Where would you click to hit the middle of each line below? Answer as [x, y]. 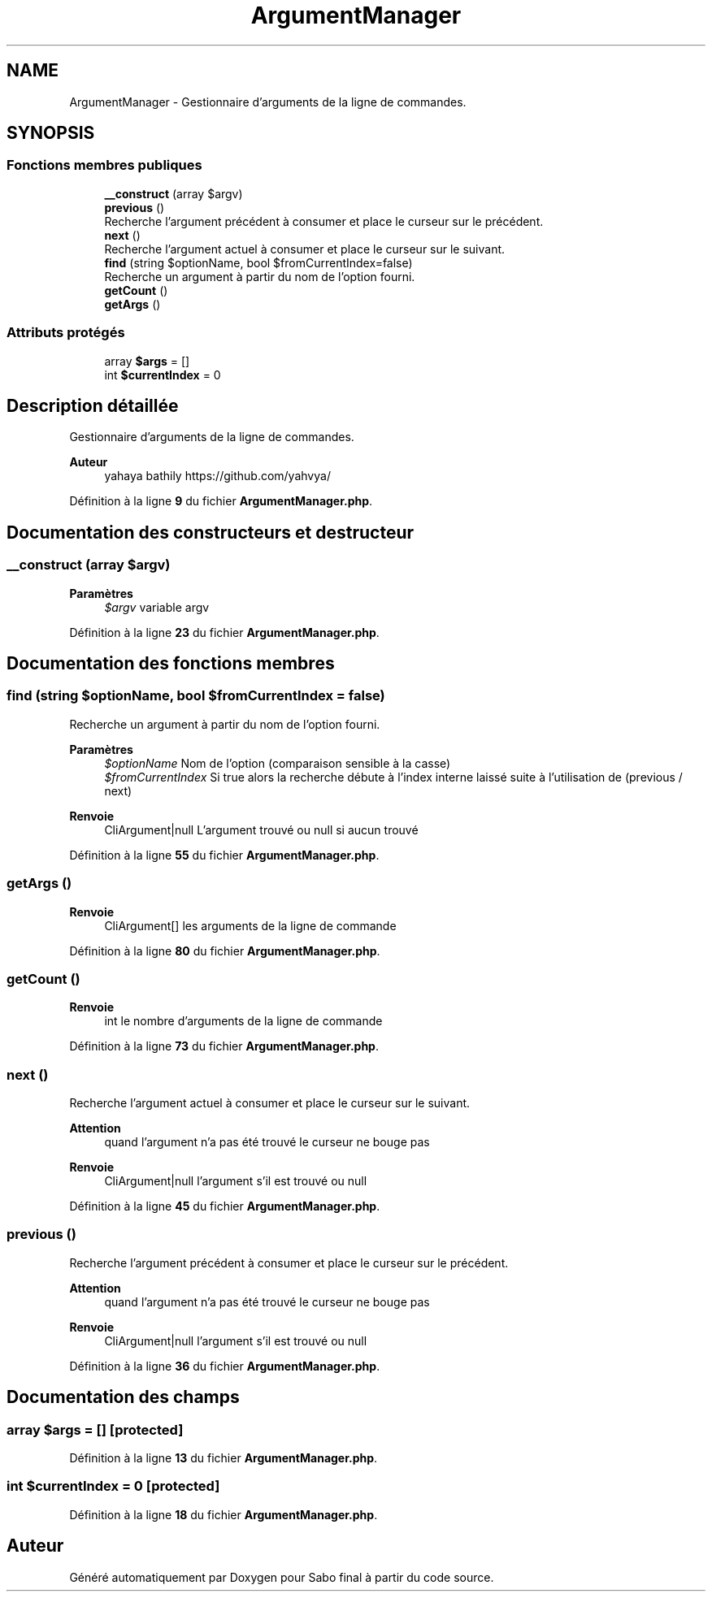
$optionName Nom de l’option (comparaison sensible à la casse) [278, 763]
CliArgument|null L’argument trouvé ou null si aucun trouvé [261, 829]
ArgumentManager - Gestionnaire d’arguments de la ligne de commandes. [268, 102]
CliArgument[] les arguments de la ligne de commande [250, 925]
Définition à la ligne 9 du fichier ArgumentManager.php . [221, 501]
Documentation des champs [123, 1397]
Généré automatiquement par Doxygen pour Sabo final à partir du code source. [282, 1577]
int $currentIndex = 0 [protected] [113, 1486]
